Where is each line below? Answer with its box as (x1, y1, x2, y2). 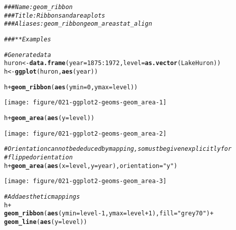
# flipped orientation (4, 153, 73, 161)
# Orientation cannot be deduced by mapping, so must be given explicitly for (4, 145, 232, 153)
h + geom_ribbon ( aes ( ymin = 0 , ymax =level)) (4, 83, 138, 91)
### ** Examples (4, 35, 51, 43)
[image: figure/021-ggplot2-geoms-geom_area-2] (4, 130, 167, 137)
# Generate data (4, 51, 51, 59)
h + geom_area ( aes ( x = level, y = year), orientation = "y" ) (4, 162, 178, 169)
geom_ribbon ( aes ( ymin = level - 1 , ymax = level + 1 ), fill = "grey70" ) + (4, 210, 214, 217)
